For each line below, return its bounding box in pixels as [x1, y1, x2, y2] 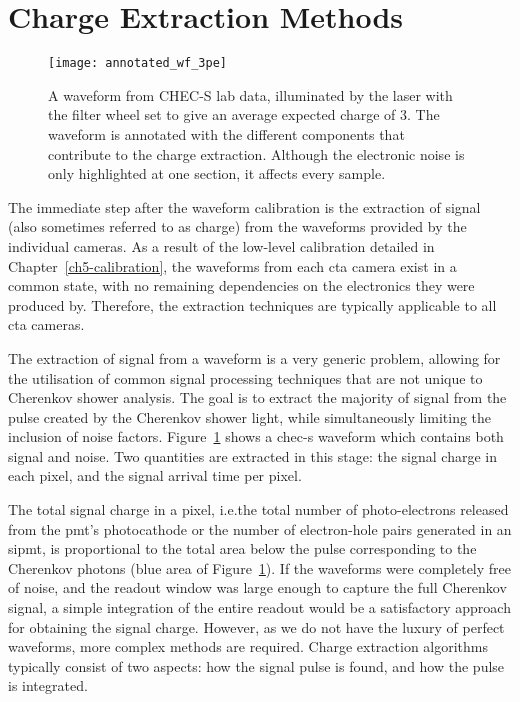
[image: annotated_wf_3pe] [48, 56, 227, 71]
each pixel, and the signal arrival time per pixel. [8, 465, 302, 486]
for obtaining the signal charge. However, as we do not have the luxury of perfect [8, 616, 505, 637]
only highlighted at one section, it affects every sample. [48, 163, 386, 184]
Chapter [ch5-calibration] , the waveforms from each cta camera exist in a [8, 255, 457, 276]
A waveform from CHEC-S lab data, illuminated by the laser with [48, 84, 453, 105]
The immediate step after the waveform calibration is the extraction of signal [8, 196, 481, 217]
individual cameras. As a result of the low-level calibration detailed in [8, 235, 435, 256]
